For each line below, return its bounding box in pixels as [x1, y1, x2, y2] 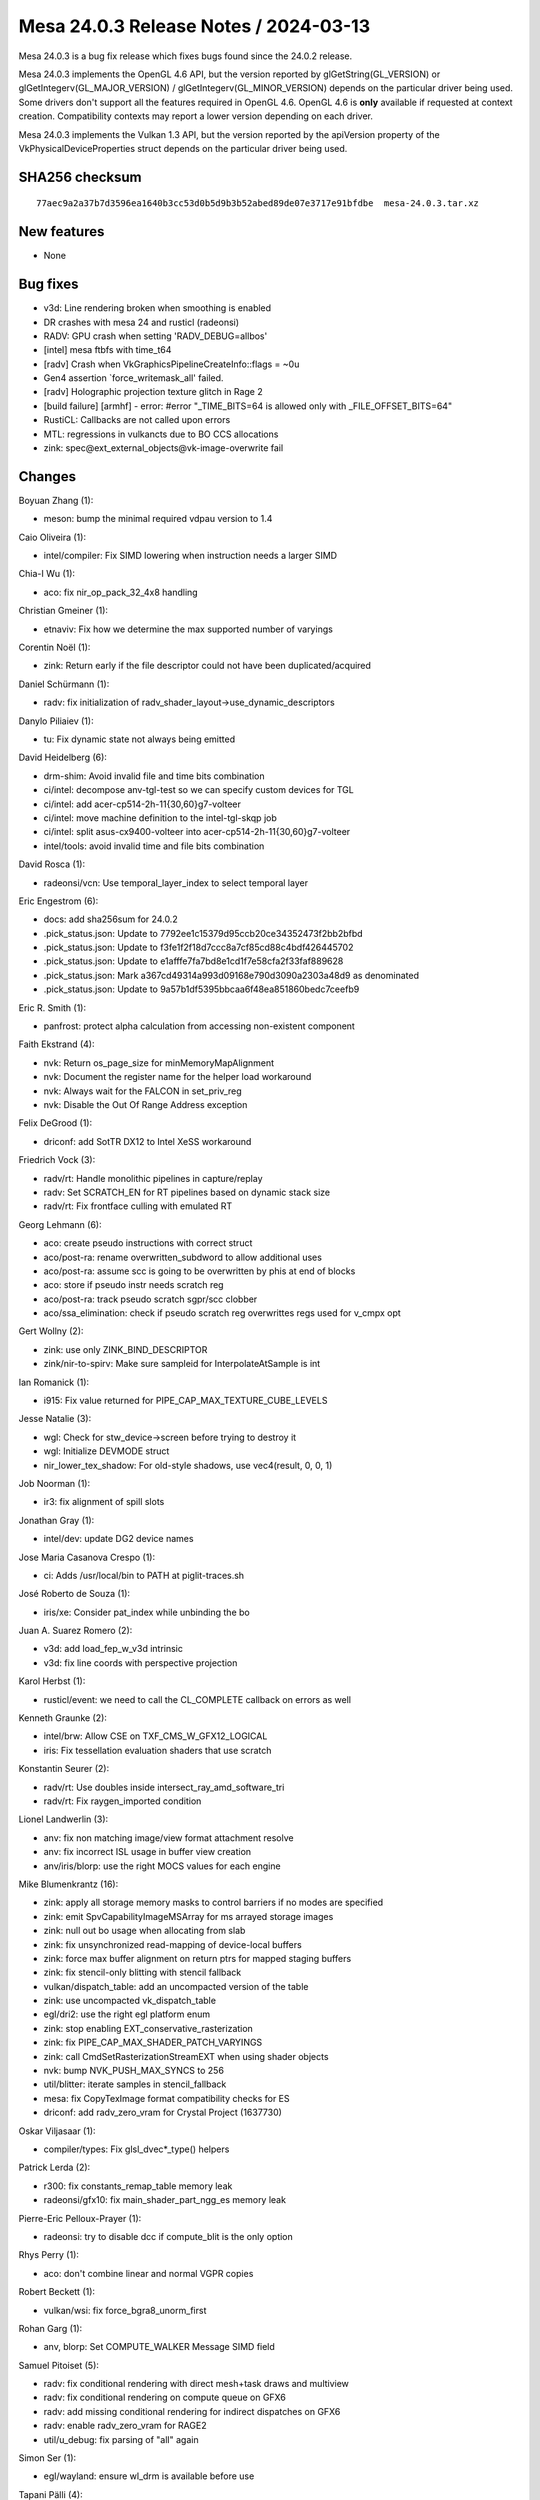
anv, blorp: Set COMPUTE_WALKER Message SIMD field [43, 2341, 275, 2353]
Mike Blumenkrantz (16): [18, 1878, 119, 1890]
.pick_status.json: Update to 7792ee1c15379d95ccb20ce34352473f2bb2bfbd [43, 927, 364, 939]
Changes [18, 468, 77, 485]
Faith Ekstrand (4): [18, 1038, 95, 1050]
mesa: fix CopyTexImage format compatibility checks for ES [43, 2092, 290, 2104]
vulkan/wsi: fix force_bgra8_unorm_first [43, 2304, 207, 2316]
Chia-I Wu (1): [18, 568, 75, 580]
